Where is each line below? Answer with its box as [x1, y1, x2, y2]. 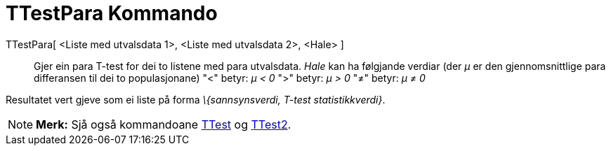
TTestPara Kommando [6, 1, 218, 25]
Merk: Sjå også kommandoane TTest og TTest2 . [36, 117, 291, 131]
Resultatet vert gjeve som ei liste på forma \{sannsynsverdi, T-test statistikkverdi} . [6, 93, 386, 106]
